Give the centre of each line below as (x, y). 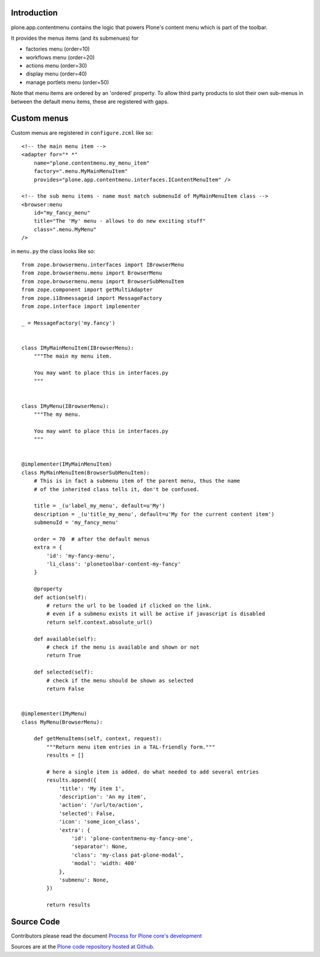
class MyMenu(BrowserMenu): (62, 722)
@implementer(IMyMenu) (55, 714)
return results (68, 905)
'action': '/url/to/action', (101, 805)
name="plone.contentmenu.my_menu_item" (92, 163)
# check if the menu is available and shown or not (123, 647)
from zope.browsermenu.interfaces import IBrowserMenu (103, 265)
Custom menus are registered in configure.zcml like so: (82, 132)
